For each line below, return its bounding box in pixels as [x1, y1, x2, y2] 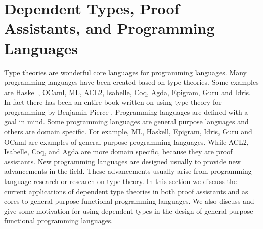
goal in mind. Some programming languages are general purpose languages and [4, 116, 249, 127]
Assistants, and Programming [4, 18, 215, 38]
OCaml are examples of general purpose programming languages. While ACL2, [4, 136, 249, 147]
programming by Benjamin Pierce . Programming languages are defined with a [4, 106, 248, 117]
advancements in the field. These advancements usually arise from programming [4, 166, 252, 176]
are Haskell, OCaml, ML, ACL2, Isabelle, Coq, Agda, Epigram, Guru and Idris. [4, 86, 251, 97]
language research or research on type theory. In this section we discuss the [4, 176, 237, 187]
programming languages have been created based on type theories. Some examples [4, 77, 259, 87]
